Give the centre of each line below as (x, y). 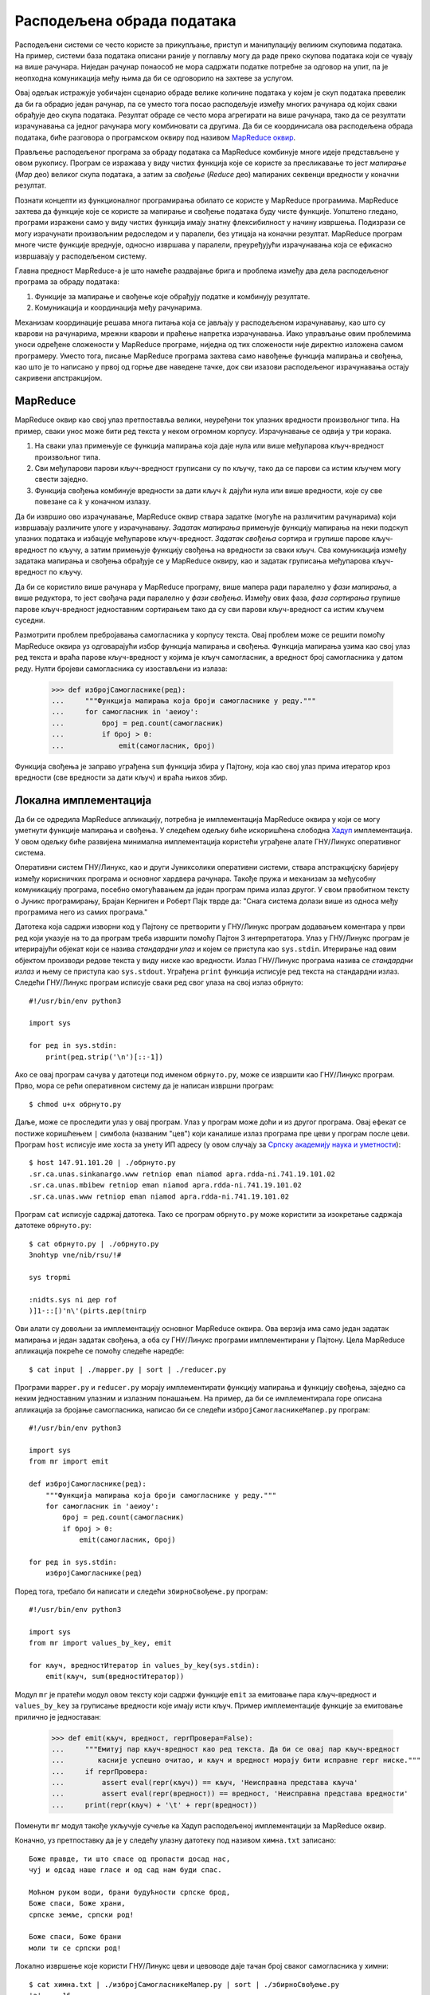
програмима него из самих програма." (81, 912)
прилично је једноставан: (58, 1716)
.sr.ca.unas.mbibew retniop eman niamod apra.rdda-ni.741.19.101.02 (165, 1185)
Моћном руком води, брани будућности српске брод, (130, 1892)
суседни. (30, 620)
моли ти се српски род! (75, 1948)
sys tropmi (50, 1277)
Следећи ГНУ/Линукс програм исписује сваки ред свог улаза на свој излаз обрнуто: (159, 982)
